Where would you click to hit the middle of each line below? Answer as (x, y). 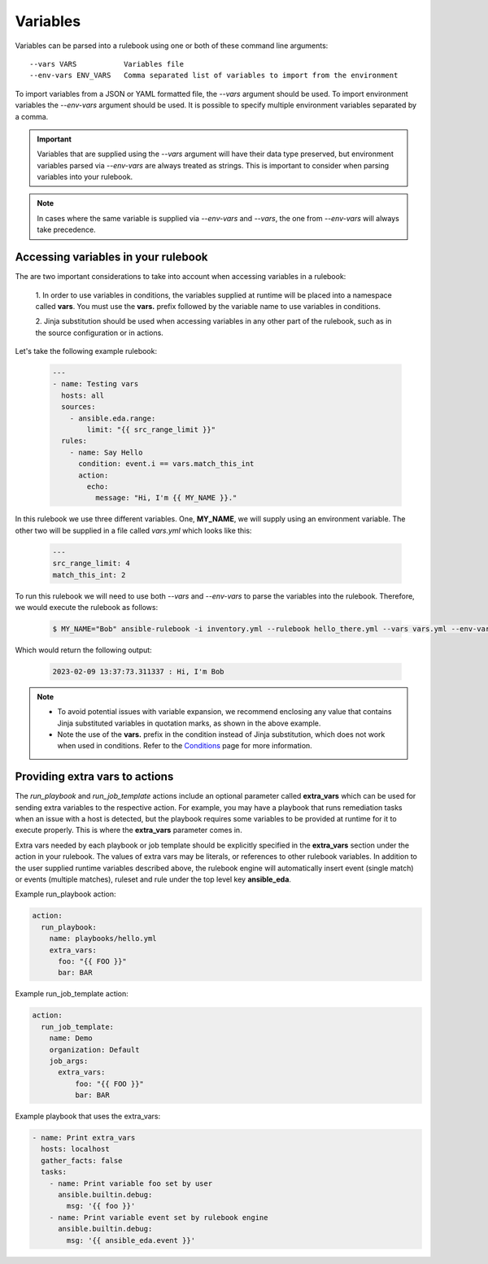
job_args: (69, 1061)
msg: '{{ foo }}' (101, 1206)
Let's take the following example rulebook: (86, 351)
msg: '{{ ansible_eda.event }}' (131, 1240)
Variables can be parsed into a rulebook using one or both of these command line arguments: (172, 46)
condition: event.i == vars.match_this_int (166, 464)
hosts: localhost (75, 1149)
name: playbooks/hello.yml (103, 939)
